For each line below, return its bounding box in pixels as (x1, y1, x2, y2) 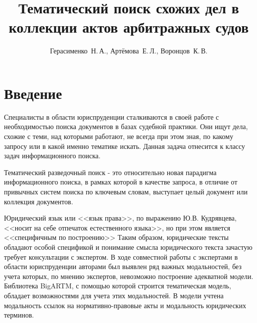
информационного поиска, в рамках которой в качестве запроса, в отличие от (4, 177, 238, 187)
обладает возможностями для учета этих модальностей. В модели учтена (4, 290, 224, 300)
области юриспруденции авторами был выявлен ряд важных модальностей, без (4, 261, 242, 272)
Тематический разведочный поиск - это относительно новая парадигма (4, 167, 217, 177)
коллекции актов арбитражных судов (8, 17, 249, 37)
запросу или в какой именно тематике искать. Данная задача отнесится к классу (4, 140, 245, 151)
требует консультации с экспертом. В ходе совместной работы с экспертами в (4, 251, 238, 262)
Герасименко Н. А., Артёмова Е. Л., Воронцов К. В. (50, 46, 207, 56)
